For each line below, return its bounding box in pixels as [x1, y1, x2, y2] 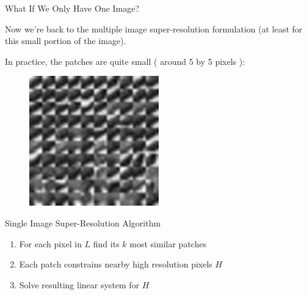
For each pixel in [19, 237, 82, 250]
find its [93, 237, 120, 250]
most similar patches [129, 237, 207, 250]
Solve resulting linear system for [19, 278, 140, 291]
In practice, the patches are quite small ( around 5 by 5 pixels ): [5, 54, 245, 67]
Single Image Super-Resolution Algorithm [5, 216, 161, 229]
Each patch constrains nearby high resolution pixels [19, 258, 212, 271]
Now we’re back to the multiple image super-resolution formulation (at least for [5, 22, 303, 35]
